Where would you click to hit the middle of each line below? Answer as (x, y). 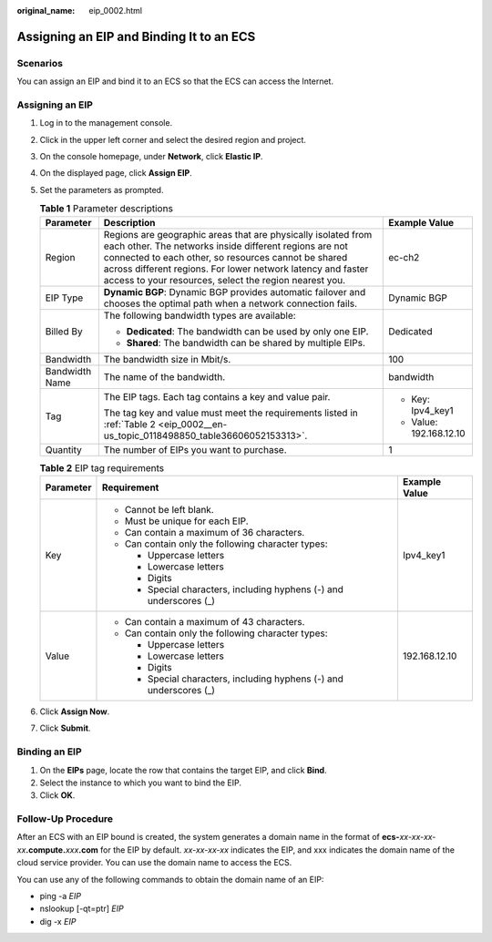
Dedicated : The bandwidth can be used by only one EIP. (247, 331)
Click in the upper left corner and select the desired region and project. (173, 139)
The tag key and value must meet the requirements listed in (231, 413)
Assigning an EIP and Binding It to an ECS (136, 36)
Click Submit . (65, 728)
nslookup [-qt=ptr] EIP (82, 909)
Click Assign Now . (75, 712)
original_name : (46, 10)
